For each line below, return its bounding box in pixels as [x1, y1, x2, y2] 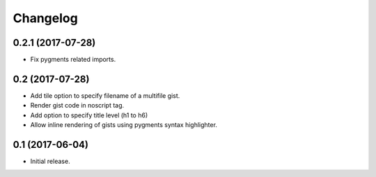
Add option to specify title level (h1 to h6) [30, 111, 148, 119]
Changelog [13, 10, 78, 26]
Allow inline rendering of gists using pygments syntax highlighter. [30, 121, 217, 129]
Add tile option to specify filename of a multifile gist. [30, 91, 180, 100]
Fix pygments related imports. [30, 56, 116, 64]
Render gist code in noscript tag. [30, 101, 125, 110]
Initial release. [30, 157, 70, 166]
